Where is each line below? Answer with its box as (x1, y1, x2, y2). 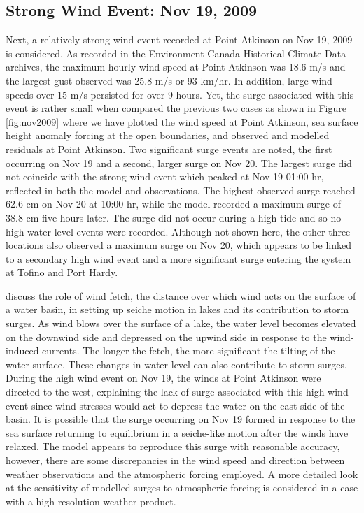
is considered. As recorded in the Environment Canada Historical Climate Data (6, 45, 346, 60)
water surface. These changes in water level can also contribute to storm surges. (6, 356, 347, 371)
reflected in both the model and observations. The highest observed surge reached (6, 182, 356, 197)
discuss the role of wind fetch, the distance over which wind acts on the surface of (6, 288, 356, 303)
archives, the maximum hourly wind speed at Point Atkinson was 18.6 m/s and (6, 59, 346, 74)
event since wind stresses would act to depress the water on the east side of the (6, 398, 345, 412)
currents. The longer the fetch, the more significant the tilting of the (42, 343, 335, 358)
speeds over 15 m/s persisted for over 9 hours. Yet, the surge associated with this (6, 87, 354, 101)
